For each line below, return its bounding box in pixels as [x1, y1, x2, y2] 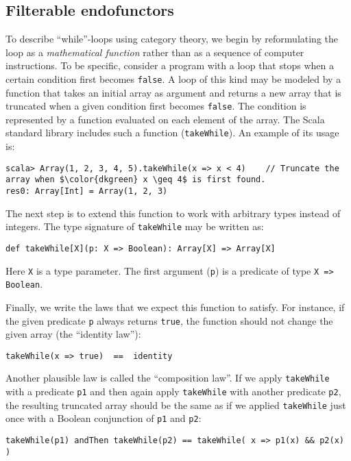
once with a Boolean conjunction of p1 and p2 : [5, 411, 202, 425]
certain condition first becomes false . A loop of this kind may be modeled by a [5, 71, 341, 86]
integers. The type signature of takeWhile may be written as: [5, 219, 264, 234]
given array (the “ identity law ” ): [5, 327, 141, 341]
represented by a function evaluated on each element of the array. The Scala [5, 112, 325, 126]
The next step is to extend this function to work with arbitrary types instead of [5, 205, 341, 220]
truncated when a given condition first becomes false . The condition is [5, 99, 306, 113]
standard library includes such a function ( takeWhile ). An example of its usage [5, 125, 339, 140]
